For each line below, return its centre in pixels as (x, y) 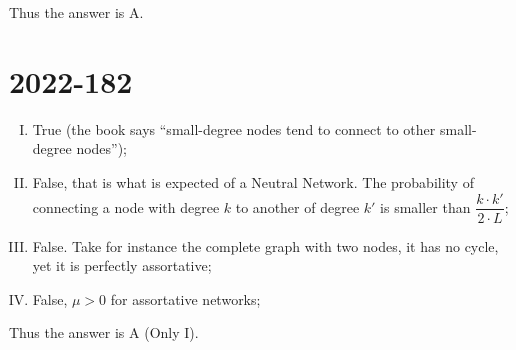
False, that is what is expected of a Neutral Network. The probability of (253, 181)
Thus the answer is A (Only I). (104, 332)
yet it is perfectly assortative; (122, 265)
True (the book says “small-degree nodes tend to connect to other (234, 128)
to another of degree (297, 206)
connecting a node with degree (126, 206)
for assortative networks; (185, 298)
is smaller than (425, 206)
